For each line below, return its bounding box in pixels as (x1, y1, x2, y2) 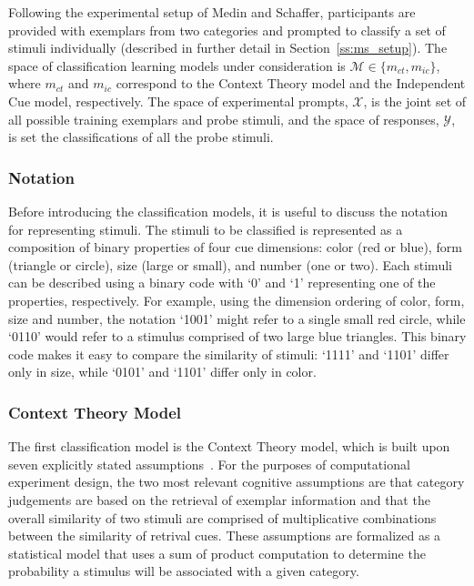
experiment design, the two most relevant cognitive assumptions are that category (8, 472, 465, 491)
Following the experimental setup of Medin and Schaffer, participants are (8, 3, 416, 21)
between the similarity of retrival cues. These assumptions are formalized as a (8, 526, 441, 545)
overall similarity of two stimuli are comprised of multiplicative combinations (8, 508, 437, 527)
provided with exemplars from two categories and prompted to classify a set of (8, 20, 446, 39)
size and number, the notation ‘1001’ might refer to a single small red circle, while (8, 308, 466, 328)
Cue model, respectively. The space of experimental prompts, (8, 91, 348, 110)
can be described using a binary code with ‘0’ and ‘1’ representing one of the (8, 273, 436, 292)
